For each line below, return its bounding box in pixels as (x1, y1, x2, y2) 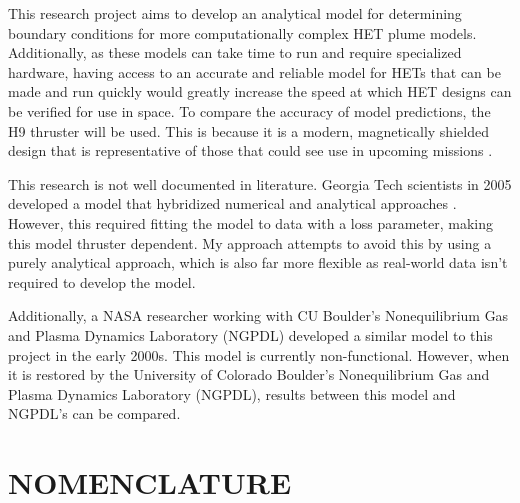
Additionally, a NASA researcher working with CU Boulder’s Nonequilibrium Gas (8, 305, 509, 326)
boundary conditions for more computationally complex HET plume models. (8, 22, 477, 43)
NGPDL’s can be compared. (8, 403, 181, 424)
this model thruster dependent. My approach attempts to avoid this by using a (8, 232, 492, 253)
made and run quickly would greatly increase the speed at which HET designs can (8, 81, 512, 102)
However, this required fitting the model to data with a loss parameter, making (8, 212, 493, 233)
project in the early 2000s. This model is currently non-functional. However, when (8, 344, 510, 365)
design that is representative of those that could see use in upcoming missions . (8, 140, 493, 161)
